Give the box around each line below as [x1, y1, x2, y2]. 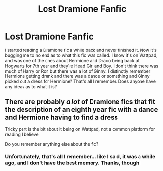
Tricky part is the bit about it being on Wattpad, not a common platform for [5, 126, 155, 132]
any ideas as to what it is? [5, 83, 57, 89]
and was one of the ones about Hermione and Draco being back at [5, 57, 140, 63]
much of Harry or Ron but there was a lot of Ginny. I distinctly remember [5, 68, 151, 74]
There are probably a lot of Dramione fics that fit [5, 98, 155, 106]
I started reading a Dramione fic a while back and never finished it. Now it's [5, 47, 157, 53]
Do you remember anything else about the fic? [5, 141, 99, 147]
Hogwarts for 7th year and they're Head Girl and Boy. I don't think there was [5, 63, 159, 69]
